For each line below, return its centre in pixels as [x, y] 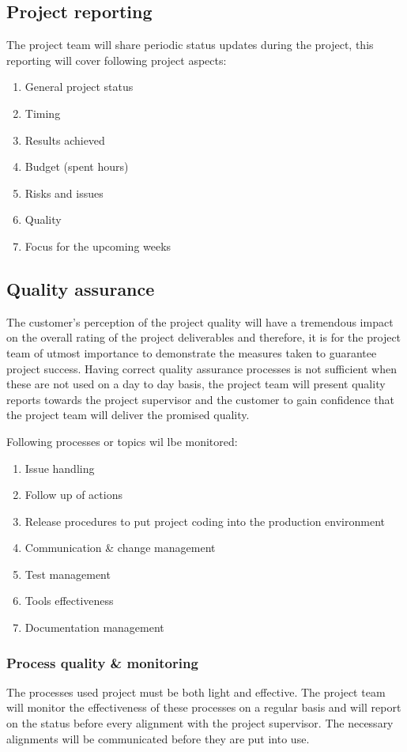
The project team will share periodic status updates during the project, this [190, 45]
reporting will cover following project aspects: [117, 60]
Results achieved [65, 140]
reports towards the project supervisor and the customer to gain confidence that [201, 399]
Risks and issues [64, 193]
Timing [43, 113]
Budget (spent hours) [77, 166]
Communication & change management [120, 548]
